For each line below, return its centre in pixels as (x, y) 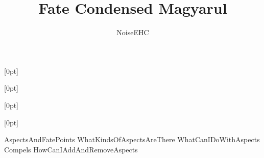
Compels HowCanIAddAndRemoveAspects (71, 149)
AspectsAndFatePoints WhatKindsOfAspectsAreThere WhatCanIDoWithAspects (132, 139)
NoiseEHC (133, 32)
